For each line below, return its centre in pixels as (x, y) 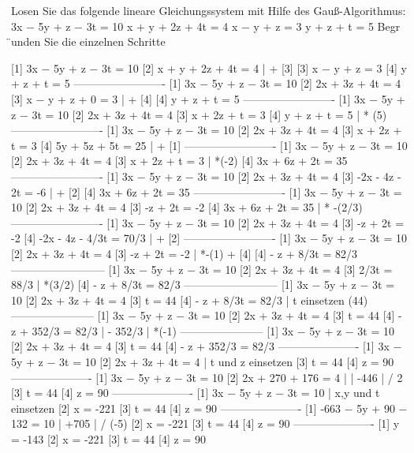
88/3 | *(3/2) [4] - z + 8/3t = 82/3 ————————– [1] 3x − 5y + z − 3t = (203, 285)
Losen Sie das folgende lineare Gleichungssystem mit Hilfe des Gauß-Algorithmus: (209, 10)
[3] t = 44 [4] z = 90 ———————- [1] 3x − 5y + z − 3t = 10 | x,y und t (196, 393)
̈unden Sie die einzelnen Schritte (88, 41)
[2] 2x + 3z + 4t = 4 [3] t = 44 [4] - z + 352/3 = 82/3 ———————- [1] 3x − (207, 346)
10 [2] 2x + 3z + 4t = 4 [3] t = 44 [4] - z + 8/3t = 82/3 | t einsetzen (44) (190, 300)
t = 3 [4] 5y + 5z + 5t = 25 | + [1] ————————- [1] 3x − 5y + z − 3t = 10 (209, 145)
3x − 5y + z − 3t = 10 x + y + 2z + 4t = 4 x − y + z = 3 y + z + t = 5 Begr (206, 26)
